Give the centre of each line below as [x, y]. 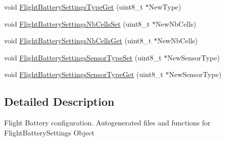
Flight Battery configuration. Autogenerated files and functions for [107, 123]
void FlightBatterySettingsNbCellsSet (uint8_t [77, 23]
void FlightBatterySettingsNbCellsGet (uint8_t [78, 41]
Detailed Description [59, 101]
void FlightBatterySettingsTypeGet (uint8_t [74, 7]
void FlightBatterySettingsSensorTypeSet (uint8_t [83, 57]
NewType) [165, 7]
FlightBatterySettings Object [49, 132]
